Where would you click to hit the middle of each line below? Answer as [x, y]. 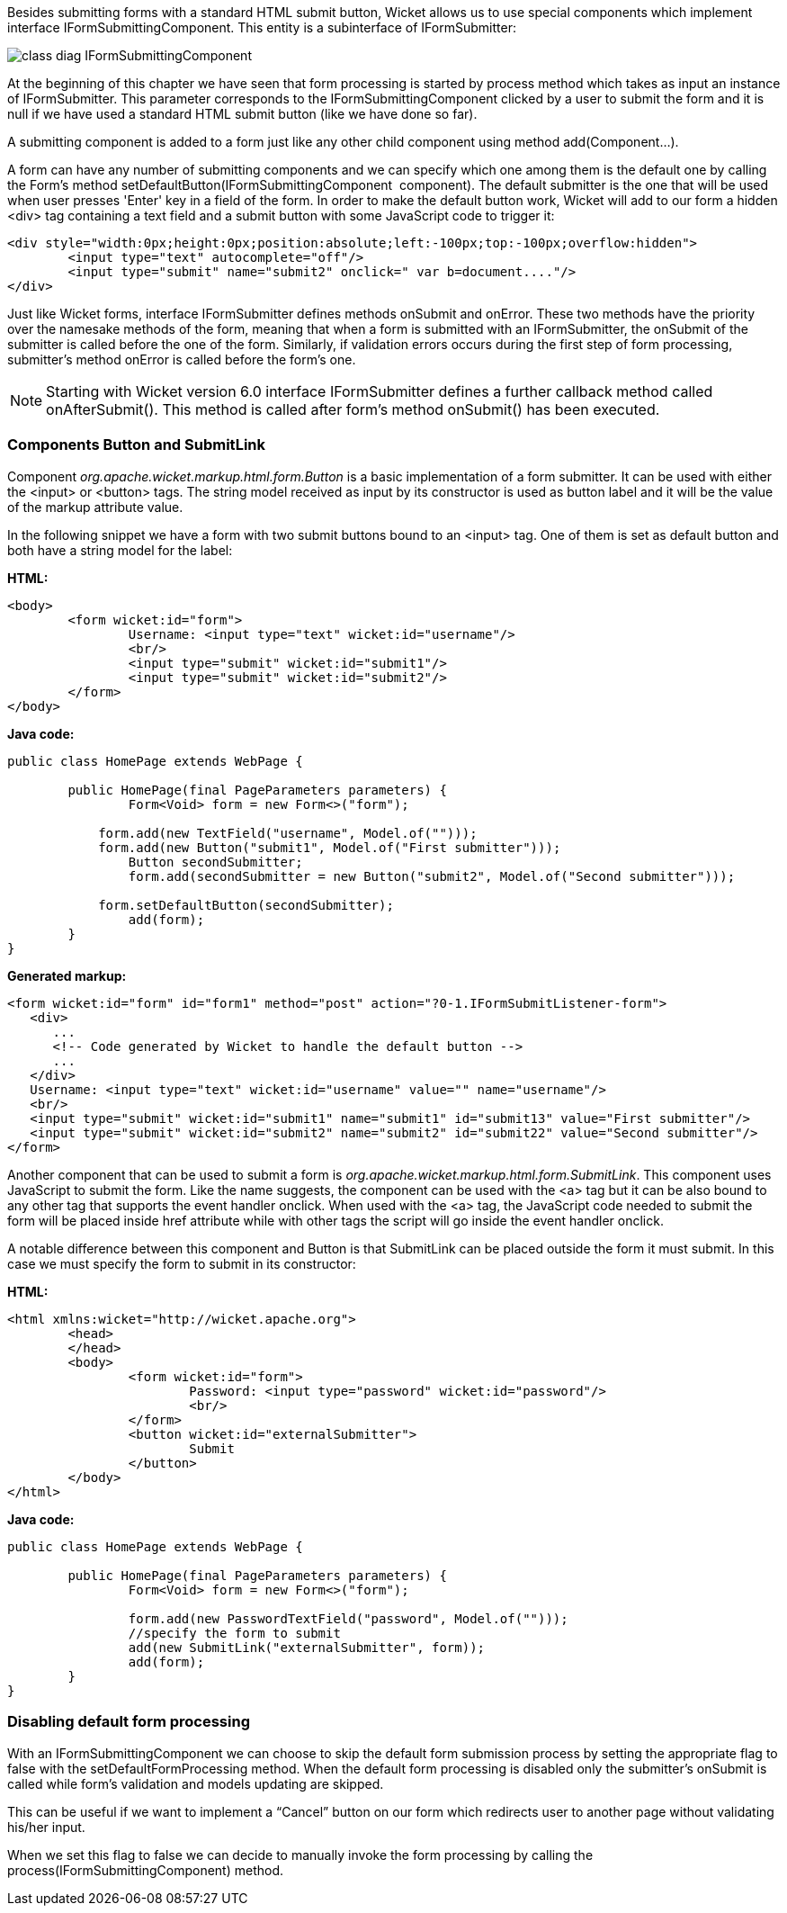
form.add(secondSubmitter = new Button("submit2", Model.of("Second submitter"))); [432, 876]
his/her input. [46, 1827]
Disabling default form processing [129, 1722]
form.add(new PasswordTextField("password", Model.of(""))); [348, 1618]
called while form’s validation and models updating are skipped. [196, 1783]
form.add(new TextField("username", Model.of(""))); [288, 833]
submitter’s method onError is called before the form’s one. [182, 359]
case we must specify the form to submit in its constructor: [182, 1263]
